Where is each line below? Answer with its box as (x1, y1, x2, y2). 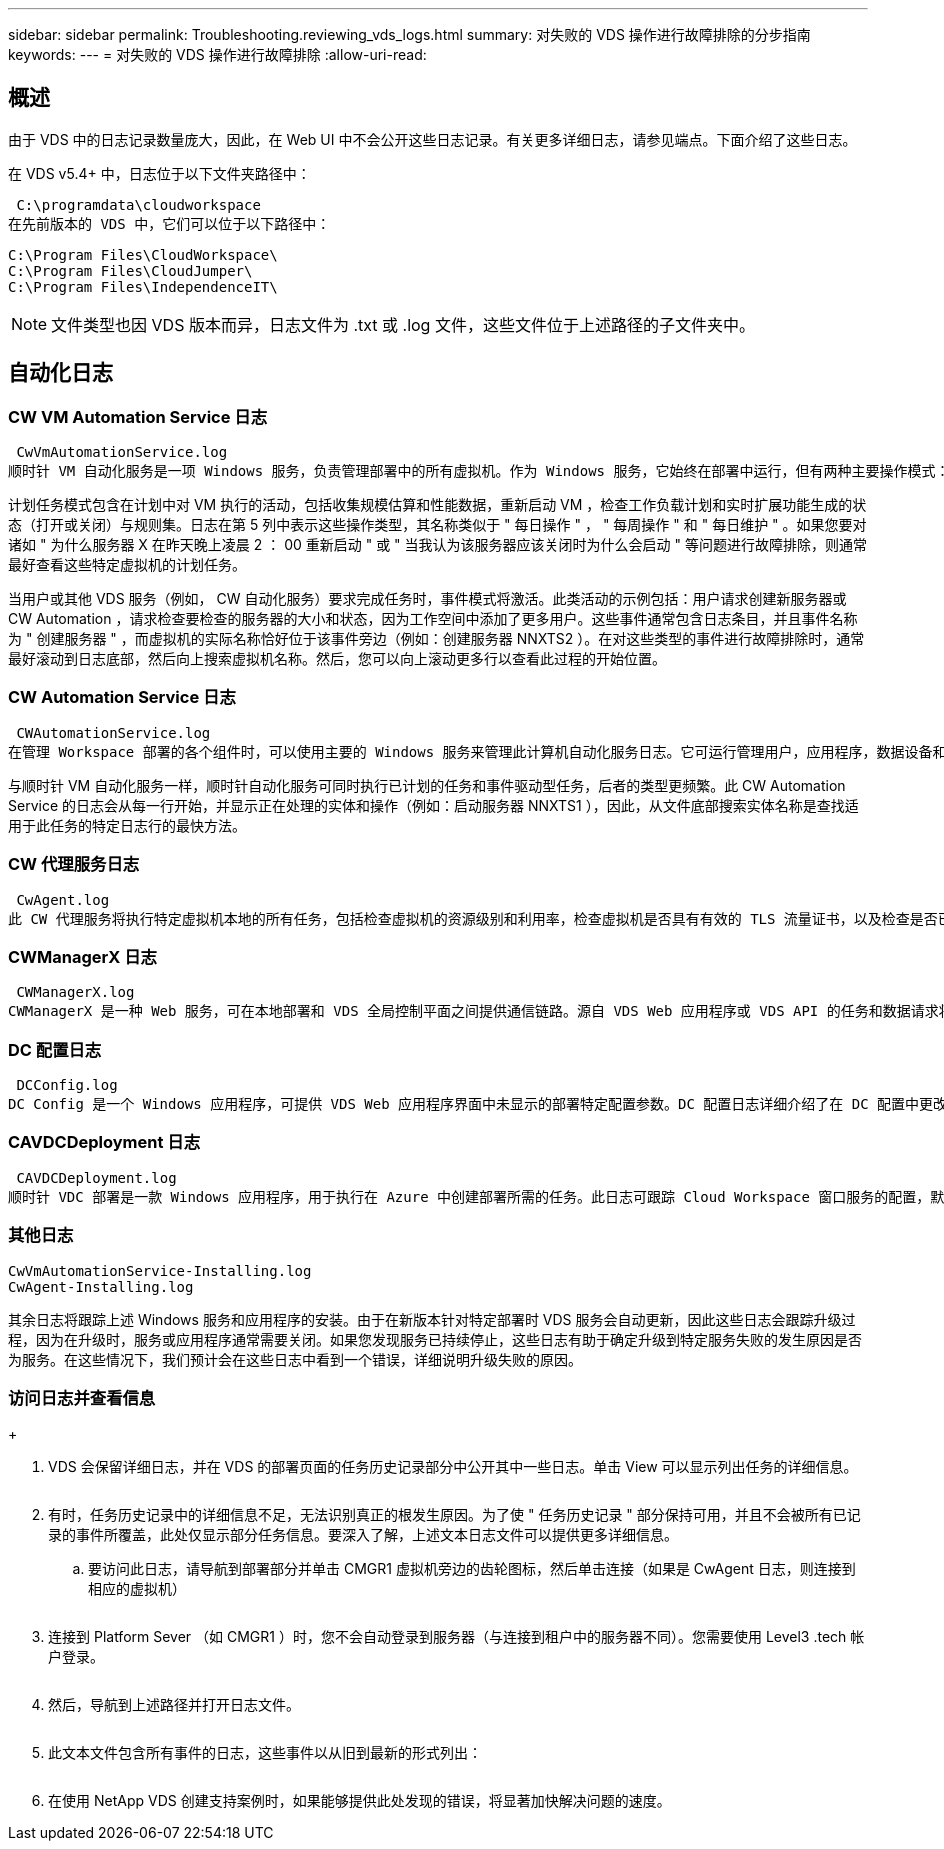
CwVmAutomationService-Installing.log (8, 1262, 312, 1279)
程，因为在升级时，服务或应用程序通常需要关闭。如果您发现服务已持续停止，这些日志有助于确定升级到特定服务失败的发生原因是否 (8, 1330, 862, 1348)
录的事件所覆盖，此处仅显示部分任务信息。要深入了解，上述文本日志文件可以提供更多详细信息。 (48, 1526, 678, 1544)
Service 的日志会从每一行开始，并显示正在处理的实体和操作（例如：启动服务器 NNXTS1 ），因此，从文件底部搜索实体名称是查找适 (8, 796, 859, 814)
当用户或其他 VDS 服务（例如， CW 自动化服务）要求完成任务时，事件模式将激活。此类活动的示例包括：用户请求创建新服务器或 (8, 590, 847, 608)
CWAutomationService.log (16, 724, 211, 741)
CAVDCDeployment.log (16, 1169, 177, 1186)
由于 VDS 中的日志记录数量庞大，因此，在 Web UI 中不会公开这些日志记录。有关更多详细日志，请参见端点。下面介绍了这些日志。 (8, 130, 857, 148)
